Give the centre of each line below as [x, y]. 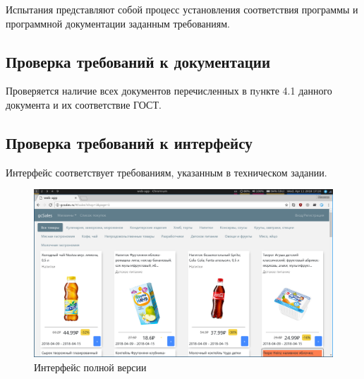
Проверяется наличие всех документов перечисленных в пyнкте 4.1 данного [169, 91]
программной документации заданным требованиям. [118, 23]
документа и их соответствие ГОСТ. [84, 104]
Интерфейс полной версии [90, 367]
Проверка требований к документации [138, 61]
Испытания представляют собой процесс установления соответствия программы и [182, 9]
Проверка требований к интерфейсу [129, 142]
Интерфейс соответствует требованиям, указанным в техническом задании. [166, 172]
